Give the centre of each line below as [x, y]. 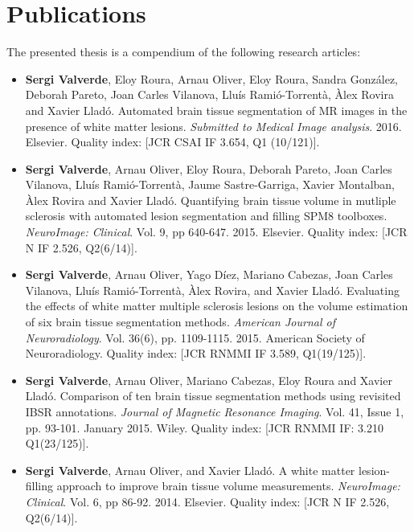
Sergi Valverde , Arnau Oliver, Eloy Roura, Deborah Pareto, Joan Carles [209, 168]
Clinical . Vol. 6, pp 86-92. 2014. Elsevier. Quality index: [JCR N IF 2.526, [207, 501]
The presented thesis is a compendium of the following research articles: [184, 52]
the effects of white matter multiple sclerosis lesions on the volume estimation [217, 306]
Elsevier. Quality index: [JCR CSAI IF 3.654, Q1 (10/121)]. [172, 142]
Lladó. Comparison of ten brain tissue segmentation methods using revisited [213, 396]
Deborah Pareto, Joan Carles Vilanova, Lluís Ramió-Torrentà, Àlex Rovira [209, 94]
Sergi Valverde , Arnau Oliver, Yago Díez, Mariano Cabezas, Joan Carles [209, 274]
